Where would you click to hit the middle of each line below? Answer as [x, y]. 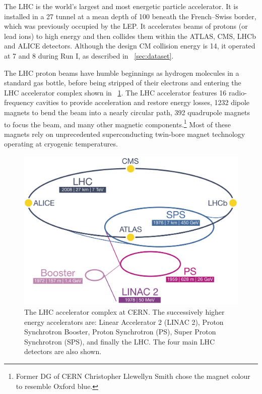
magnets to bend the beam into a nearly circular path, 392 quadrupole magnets [127, 112]
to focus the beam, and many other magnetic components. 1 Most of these [117, 123]
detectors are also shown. [63, 351]
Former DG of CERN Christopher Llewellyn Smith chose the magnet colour [133, 376]
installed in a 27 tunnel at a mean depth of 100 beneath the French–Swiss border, [130, 16]
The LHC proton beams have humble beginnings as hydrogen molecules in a [122, 72]
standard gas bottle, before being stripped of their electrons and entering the [123, 83]
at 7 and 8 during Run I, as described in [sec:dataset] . [89, 55]
